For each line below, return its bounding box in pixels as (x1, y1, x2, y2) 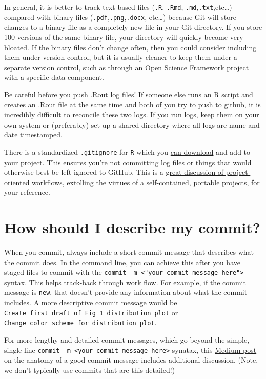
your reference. (4, 187, 50, 197)
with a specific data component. (4, 72, 104, 83)
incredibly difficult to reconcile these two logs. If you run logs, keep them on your (4, 109, 259, 120)
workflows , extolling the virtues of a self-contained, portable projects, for (32, 176, 260, 187)
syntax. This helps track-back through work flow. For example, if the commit (4, 276, 246, 287)
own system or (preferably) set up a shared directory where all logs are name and (4, 119, 260, 130)
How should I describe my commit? (4, 217, 260, 238)
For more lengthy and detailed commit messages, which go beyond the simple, (4, 334, 250, 345)
